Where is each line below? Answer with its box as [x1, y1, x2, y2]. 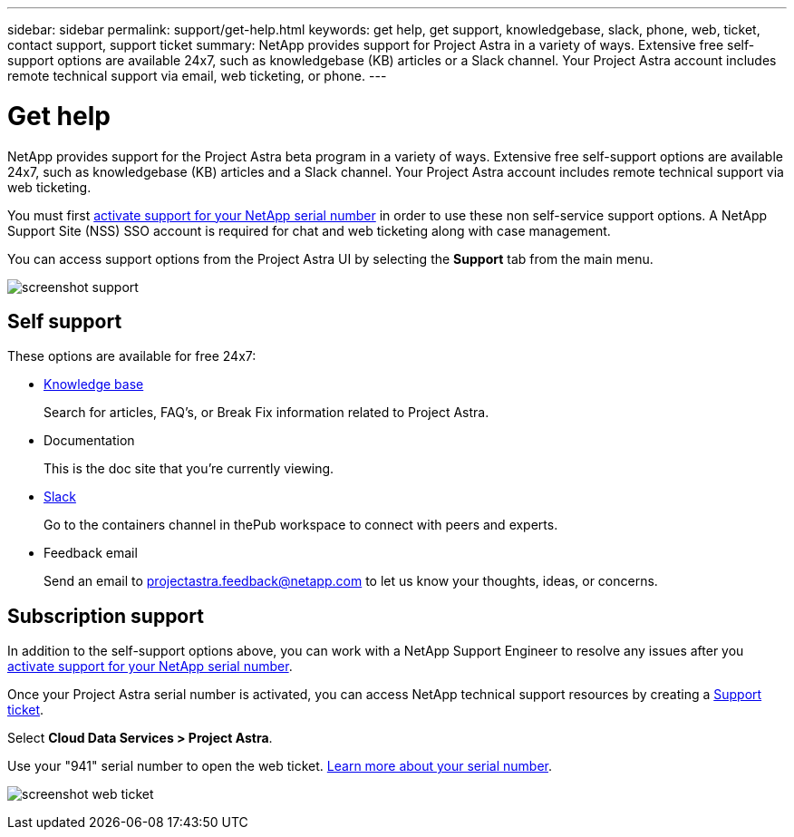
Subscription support [7, 604, 204, 628]
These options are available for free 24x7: [7, 348, 257, 365]
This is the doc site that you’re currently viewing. [44, 461, 334, 477]
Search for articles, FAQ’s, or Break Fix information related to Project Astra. [44, 404, 489, 421]
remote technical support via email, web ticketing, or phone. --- [7, 68, 387, 83]
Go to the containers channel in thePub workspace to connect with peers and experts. [44, 517, 558, 533]
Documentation [44, 433, 135, 449]
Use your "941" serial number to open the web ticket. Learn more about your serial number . [7, 758, 553, 774]
